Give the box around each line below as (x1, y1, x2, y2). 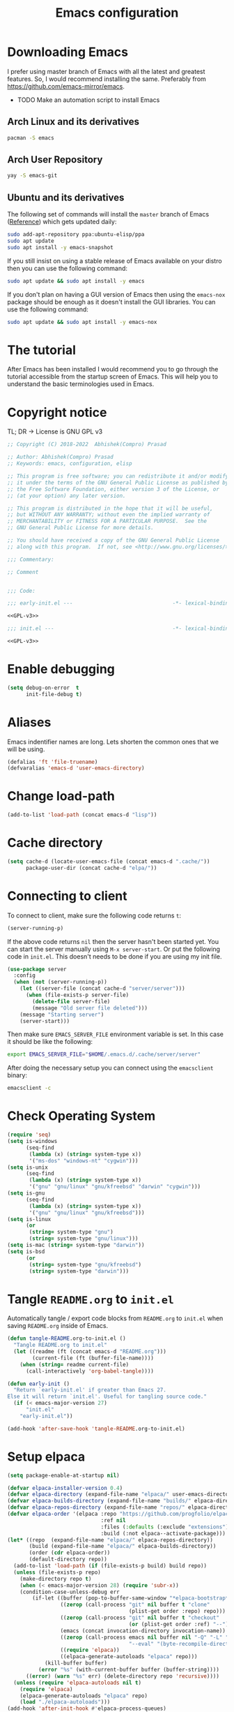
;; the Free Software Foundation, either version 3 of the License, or (7, 485, 219, 493)
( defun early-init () (7, 1380, 70, 1387)
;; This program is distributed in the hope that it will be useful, (7, 505, 214, 512)
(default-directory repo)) (29, 1556, 108, 1563)
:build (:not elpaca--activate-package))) (100, 1530, 226, 1537)
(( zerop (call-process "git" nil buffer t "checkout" (60, 1614, 219, 1621)
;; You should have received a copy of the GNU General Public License (7, 537, 219, 544)
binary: (7, 1071, 28, 1079)
